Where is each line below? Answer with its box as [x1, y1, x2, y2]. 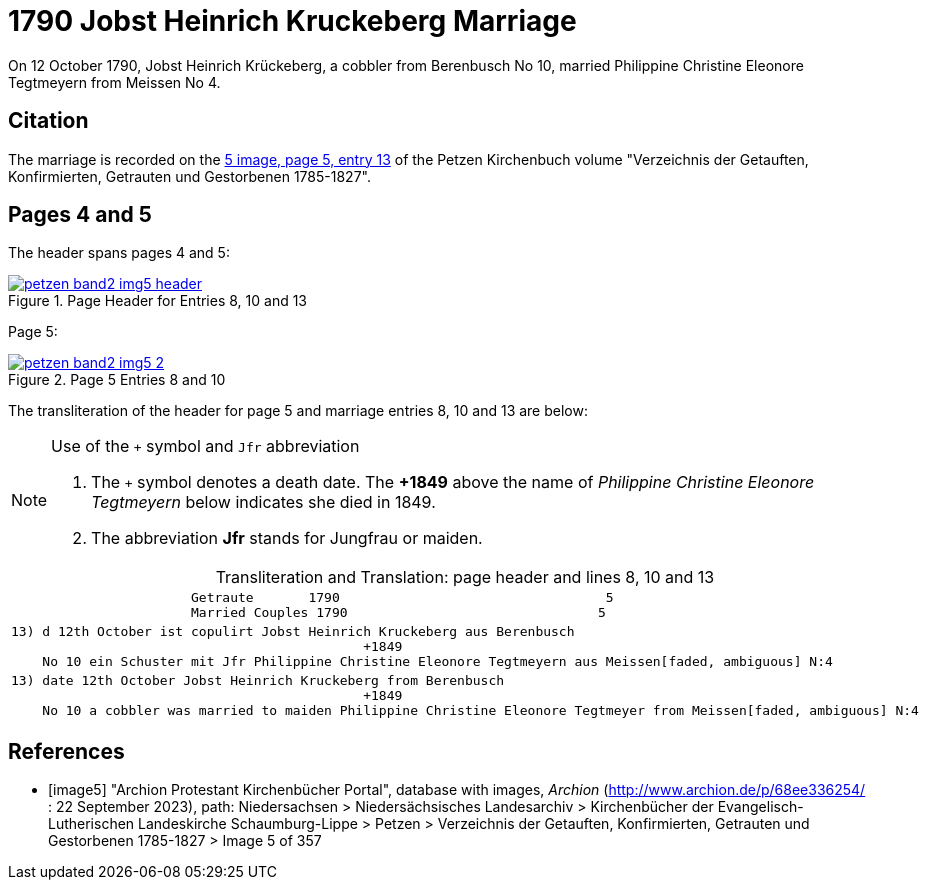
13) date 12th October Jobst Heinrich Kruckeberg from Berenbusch [11, 673, 505, 689]
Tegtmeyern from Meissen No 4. [8, 73, 221, 91]
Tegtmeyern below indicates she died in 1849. [91, 492, 436, 513]
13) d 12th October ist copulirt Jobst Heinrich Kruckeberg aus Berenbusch [11, 624, 575, 640]
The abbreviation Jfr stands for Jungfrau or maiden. [91, 528, 483, 549]
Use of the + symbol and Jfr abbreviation [51, 436, 360, 457]
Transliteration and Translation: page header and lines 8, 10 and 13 [215, 567, 715, 588]
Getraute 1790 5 [191, 590, 614, 606]
